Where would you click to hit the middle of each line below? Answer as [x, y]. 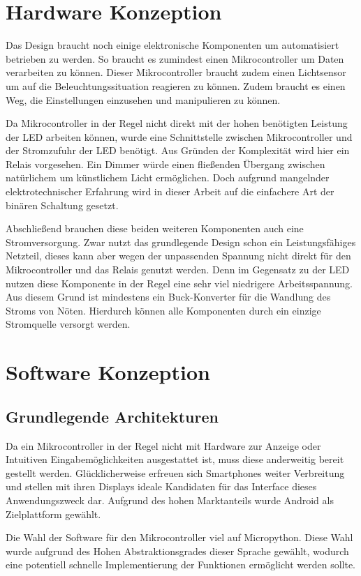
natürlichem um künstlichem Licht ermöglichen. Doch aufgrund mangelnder [168, 177]
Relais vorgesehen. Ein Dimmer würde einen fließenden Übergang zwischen [165, 164]
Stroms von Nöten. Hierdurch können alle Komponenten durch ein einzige [163, 310]
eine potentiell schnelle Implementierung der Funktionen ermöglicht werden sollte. [181, 564]
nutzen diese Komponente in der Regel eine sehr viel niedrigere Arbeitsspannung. [179, 283]
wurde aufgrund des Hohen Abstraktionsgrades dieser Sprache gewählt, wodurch [177, 551]
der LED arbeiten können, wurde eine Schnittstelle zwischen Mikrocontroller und [179, 136]
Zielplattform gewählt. [53, 514]
